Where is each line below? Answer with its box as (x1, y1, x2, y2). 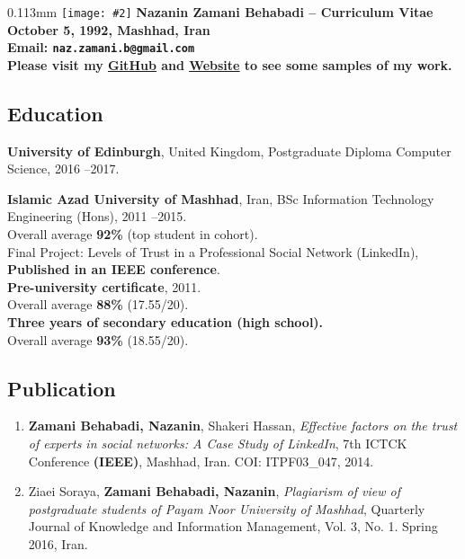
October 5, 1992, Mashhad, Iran (7, 20, 210, 39)
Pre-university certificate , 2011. (7, 277, 201, 296)
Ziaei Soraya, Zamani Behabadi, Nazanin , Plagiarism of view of (28, 482, 400, 501)
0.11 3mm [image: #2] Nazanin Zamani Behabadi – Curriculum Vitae (7, 3, 434, 21)
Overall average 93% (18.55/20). (7, 330, 189, 349)
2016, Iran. (28, 535, 88, 553)
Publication (7, 374, 116, 402)
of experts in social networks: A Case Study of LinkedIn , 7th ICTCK (28, 434, 407, 453)
